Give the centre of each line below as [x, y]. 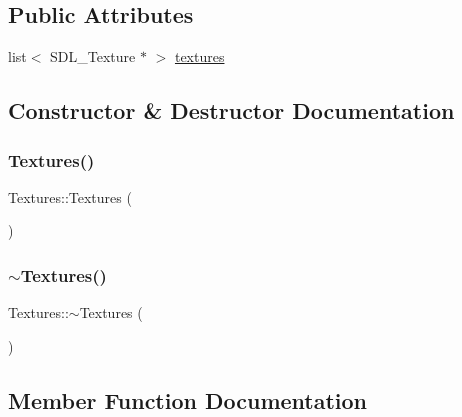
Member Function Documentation [188, 399]
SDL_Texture [93, 56]
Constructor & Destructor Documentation [231, 110]
